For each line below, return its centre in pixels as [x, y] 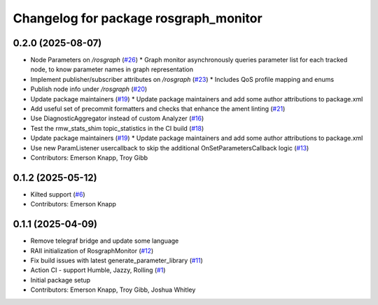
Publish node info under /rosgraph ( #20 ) [89, 89]
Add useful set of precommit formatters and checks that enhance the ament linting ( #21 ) [158, 109]
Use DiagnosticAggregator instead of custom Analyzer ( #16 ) [117, 118]
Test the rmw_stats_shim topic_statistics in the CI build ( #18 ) [117, 128]
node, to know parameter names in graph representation [112, 69]
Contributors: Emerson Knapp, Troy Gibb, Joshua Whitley [113, 290]
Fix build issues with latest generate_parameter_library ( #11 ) [117, 260]
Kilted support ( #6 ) [58, 194]
